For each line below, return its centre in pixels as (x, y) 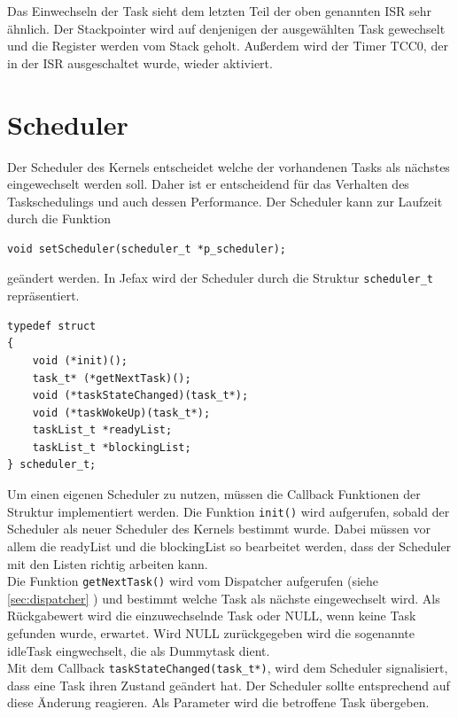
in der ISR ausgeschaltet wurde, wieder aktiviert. (140, 62)
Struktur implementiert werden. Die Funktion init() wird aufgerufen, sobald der (229, 511)
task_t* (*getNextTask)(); (112, 378)
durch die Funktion (59, 218)
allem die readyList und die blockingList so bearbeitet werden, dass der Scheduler (229, 546)
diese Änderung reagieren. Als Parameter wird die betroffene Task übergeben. (218, 702)
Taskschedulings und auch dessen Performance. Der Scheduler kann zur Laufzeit (225, 201)
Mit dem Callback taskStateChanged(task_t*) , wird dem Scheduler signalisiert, (228, 668)
